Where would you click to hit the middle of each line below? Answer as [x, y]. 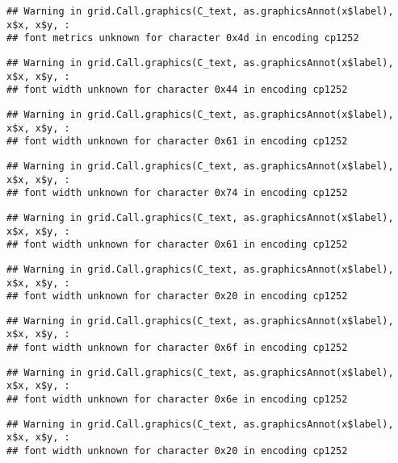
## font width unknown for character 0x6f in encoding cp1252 [177, 348]
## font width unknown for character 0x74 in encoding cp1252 [177, 193]
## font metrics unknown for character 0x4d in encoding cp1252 [183, 38]
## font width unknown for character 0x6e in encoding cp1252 [177, 400]
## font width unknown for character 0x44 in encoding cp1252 [177, 90]
